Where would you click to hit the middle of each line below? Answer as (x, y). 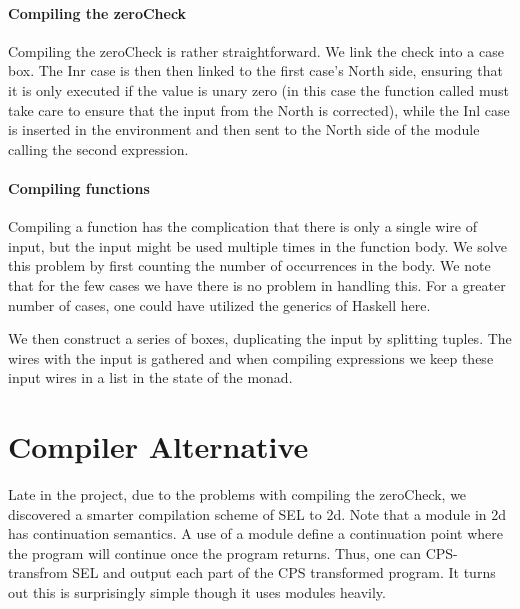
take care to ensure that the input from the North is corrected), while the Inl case (259, 109)
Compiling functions (79, 187)
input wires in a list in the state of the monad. (150, 377)
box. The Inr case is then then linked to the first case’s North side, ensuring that (255, 70)
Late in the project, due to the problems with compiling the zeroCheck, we (237, 494)
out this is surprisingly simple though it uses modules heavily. (197, 592)
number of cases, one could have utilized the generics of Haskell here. (219, 304)
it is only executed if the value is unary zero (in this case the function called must (258, 89)
